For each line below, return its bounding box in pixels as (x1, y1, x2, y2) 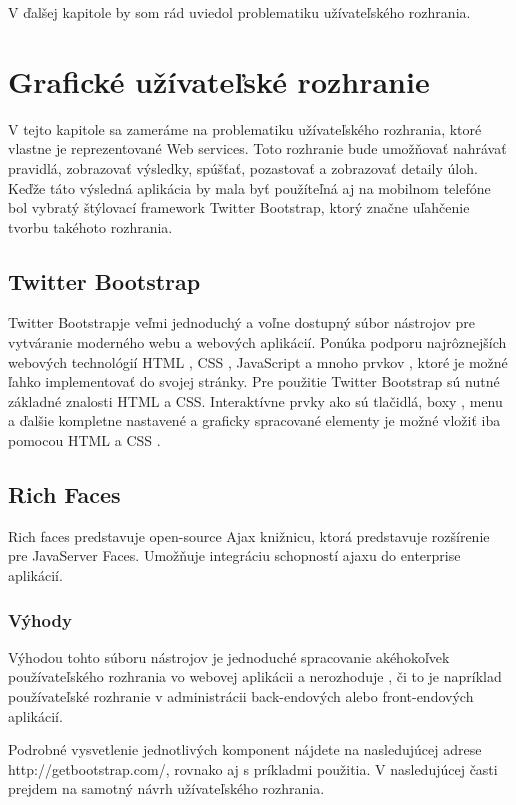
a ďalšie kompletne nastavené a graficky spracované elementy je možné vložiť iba (8, 410, 501, 431)
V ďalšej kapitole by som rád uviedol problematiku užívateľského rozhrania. (8, 2, 471, 22)
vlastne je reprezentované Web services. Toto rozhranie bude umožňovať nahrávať (8, 138, 507, 159)
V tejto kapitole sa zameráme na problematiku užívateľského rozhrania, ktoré (8, 118, 482, 139)
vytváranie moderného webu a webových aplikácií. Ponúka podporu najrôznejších (8, 332, 507, 353)
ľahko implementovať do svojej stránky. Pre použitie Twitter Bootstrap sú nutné (8, 371, 500, 392)
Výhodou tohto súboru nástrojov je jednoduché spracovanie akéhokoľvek (8, 646, 450, 667)
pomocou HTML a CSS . (8, 430, 161, 451)
